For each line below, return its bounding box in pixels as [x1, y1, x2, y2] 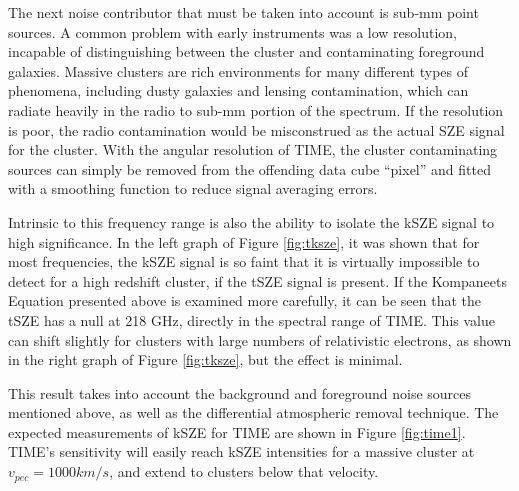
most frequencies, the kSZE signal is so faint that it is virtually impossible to [8, 251, 480, 272]
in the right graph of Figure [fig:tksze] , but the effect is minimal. [8, 349, 403, 370]
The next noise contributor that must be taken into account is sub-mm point [8, 2, 479, 22]
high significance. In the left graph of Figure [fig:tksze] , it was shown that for [8, 231, 480, 252]
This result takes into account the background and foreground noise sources [8, 382, 472, 403]
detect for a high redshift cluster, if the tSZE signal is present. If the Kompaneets [8, 270, 507, 291]
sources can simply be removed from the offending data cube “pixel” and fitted [8, 158, 491, 179]
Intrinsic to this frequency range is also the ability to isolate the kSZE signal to [8, 211, 495, 232]
